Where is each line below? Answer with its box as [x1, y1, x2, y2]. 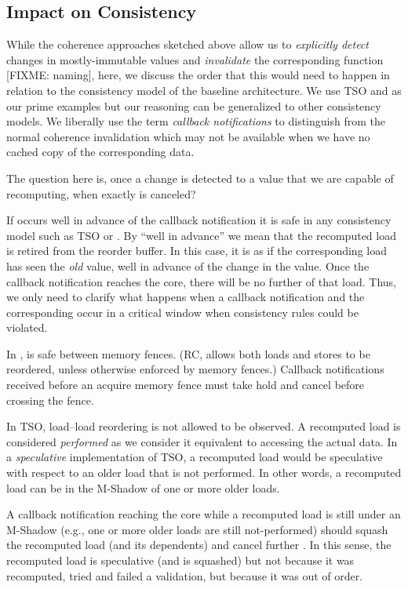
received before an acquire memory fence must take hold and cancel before [6, 376, 365, 393]
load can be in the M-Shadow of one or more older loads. [6, 479, 280, 496]
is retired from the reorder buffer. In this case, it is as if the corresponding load [6, 242, 387, 259]
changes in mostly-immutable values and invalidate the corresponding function [6, 51, 384, 67]
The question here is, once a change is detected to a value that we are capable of [6, 169, 394, 186]
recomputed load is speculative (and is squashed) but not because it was [6, 552, 355, 569]
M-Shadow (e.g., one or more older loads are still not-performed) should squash [6, 521, 388, 537]
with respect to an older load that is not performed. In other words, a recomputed [6, 464, 402, 481]
